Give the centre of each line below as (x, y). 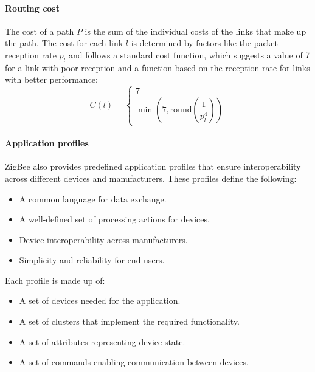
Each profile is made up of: (55, 280)
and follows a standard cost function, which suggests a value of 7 (189, 54)
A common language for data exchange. (93, 198)
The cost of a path (40, 31)
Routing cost (32, 8)
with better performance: (51, 79)
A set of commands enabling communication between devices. (134, 362)
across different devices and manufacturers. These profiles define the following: (151, 178)
